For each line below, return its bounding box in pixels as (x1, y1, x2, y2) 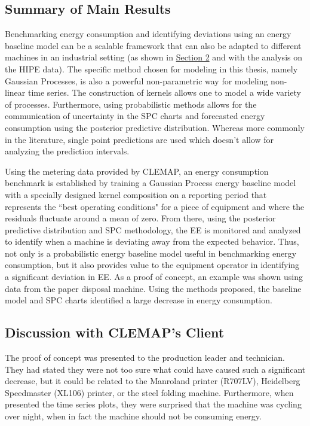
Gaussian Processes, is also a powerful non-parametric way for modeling (5, 74, 268, 87)
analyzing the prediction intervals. (5, 145, 130, 157)
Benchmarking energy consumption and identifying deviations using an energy (5, 28, 291, 40)
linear (5, 86, 26, 99)
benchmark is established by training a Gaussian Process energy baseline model (5, 177, 296, 189)
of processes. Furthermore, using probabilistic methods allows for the (5, 98, 257, 110)
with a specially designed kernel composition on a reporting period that (5, 188, 267, 200)
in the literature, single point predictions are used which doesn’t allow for (5, 133, 274, 145)
